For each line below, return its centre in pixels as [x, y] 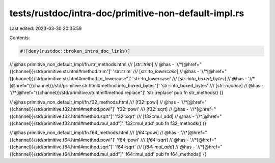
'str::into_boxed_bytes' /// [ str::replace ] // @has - [212, 86]
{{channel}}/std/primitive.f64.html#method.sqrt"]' [62, 147]
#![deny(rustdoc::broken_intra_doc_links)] [75, 51]
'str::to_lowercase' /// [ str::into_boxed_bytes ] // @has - [190, 78]
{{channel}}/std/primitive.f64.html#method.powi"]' [62, 140]
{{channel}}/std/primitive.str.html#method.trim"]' [61, 72]
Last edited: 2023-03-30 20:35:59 [46, 28]
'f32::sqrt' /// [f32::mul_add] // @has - [155, 116]
